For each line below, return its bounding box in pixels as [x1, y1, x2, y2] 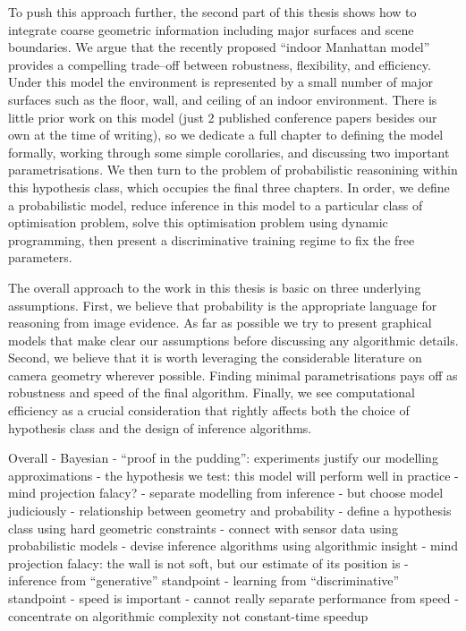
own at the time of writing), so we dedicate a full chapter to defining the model [8, 125, 444, 144]
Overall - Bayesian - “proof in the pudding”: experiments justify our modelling [8, 448, 438, 467]
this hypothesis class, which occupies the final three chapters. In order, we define [8, 177, 450, 196]
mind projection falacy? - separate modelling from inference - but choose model [8, 483, 444, 502]
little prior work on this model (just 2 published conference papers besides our [8, 107, 437, 126]
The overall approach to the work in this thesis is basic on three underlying [8, 277, 421, 296]
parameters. [8, 248, 72, 267]
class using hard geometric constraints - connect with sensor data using [8, 518, 398, 537]
